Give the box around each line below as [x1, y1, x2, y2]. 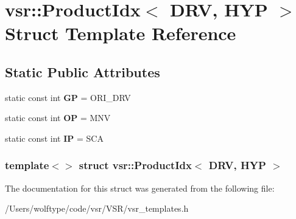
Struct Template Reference [5, 21, 236, 46]
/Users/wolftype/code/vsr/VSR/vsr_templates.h [5, 202, 189, 215]
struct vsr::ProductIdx [79, 158, 192, 173]
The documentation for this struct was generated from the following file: [5, 181, 275, 194]
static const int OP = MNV [5, 111, 111, 124]
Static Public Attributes [5, 62, 160, 81]
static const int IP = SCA [5, 131, 104, 144]
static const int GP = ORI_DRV [5, 91, 131, 103]
